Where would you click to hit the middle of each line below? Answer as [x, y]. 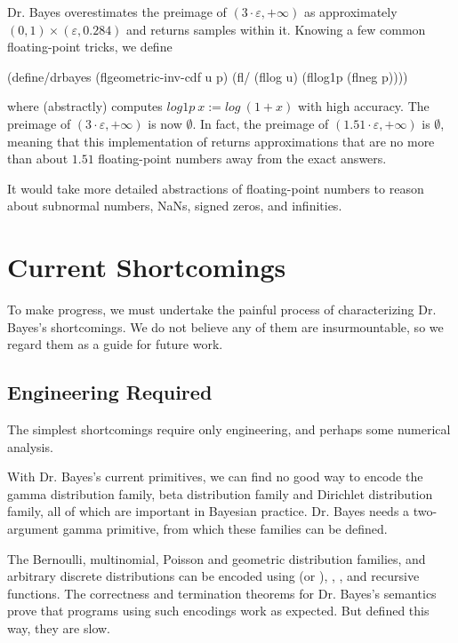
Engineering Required [110, 392]
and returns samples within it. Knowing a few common [276, 29]
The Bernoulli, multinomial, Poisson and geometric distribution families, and [217, 558]
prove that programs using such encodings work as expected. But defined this [218, 611]
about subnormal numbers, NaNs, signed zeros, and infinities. [175, 206]
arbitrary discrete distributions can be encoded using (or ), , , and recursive [213, 576]
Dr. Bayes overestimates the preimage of [117, 12]
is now [165, 123]
